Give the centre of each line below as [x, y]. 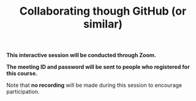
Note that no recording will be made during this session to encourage [94, 85]
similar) [103, 24]
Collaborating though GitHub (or [103, 11]
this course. [22, 74]
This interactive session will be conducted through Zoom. [81, 55]
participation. [23, 92]
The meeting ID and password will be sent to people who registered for [98, 67]
